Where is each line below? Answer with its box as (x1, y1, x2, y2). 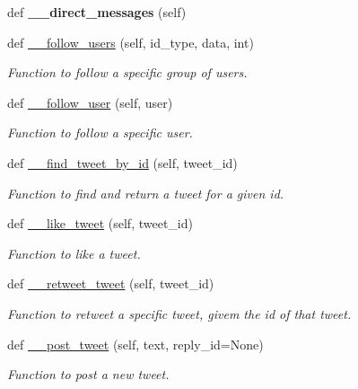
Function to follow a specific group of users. (7, 63, 248, 82)
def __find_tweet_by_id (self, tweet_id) (7, 153, 238, 172)
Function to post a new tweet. (7, 365, 170, 384)
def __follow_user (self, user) (7, 93, 173, 111)
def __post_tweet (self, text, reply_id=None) (7, 334, 264, 353)
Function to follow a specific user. (7, 123, 193, 142)
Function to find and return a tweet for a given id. (7, 183, 284, 202)
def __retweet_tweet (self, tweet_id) (7, 274, 214, 293)
